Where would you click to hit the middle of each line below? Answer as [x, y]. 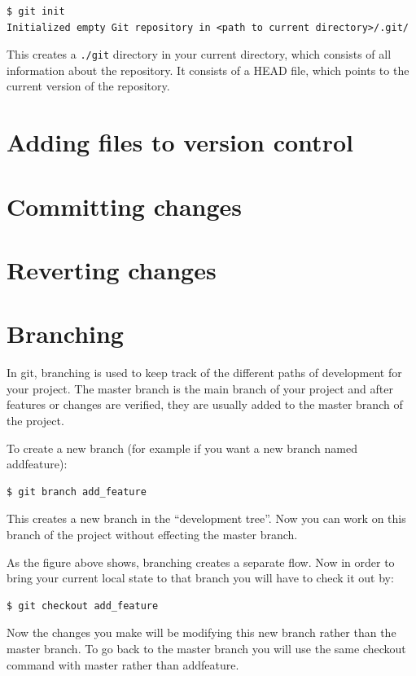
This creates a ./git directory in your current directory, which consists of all [199, 54]
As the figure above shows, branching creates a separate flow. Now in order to [201, 562]
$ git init [36, 11]
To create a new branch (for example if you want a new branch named [182, 448]
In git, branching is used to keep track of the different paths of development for [204, 373]
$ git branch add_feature [77, 492]
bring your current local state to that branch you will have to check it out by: [200, 578]
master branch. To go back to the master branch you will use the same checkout [206, 648]
